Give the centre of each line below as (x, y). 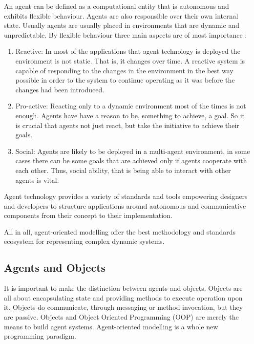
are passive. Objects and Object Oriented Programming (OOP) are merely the (121, 317)
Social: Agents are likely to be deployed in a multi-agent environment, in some (133, 151)
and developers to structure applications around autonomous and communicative (125, 205)
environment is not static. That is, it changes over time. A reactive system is (130, 60)
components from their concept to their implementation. (88, 215)
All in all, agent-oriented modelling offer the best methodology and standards (120, 231)
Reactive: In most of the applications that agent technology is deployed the (128, 51)
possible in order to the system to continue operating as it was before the (125, 80)
